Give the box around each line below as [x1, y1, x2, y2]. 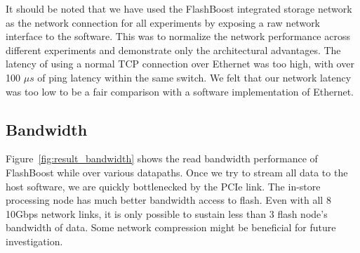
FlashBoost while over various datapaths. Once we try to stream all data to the [6, 164, 348, 179]
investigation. [6, 233, 63, 248]
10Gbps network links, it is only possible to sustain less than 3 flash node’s [6, 206, 328, 221]
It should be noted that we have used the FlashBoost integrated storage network [6, 1, 352, 15]
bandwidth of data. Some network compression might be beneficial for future [6, 220, 336, 235]
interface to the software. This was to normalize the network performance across [6, 29, 350, 44]
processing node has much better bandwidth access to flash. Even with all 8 [6, 193, 331, 207]
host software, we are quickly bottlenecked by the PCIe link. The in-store [6, 179, 321, 193]
